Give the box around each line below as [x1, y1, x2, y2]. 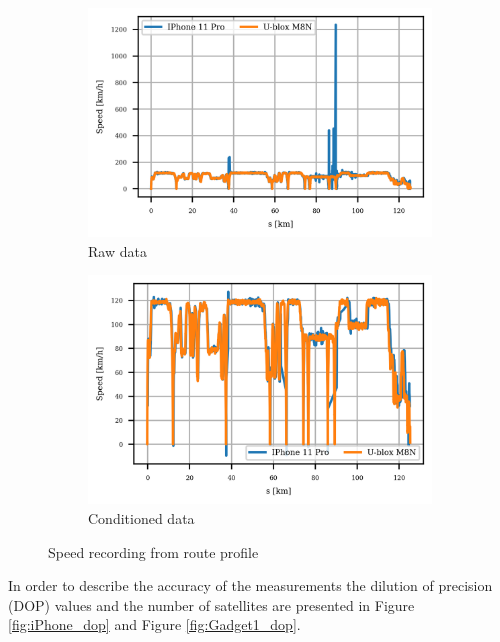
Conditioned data [88, 508, 195, 528]
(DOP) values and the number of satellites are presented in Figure [8, 594, 415, 615]
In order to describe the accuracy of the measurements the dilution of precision [8, 575, 493, 596]
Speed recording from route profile [48, 541, 259, 562]
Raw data [88, 240, 147, 261]
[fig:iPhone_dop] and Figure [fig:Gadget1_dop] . [8, 614, 301, 635]
